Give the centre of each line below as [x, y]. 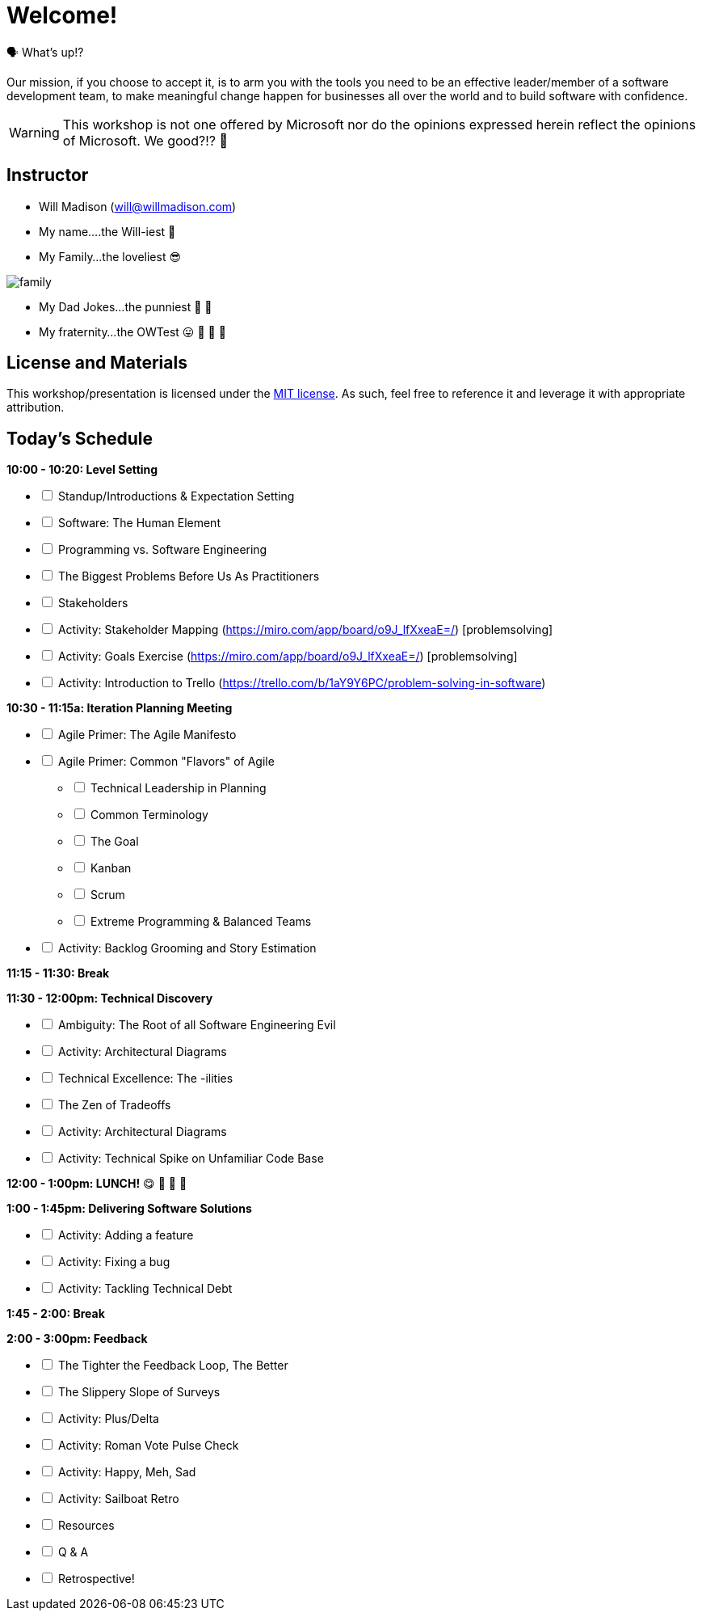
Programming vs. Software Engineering [162, 550]
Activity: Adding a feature [126, 1235]
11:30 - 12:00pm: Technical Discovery [110, 998]
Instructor [48, 175]
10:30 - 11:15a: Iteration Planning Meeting [120, 708]
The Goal [114, 842]
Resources [86, 1526]
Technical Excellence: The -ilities [145, 1079]
